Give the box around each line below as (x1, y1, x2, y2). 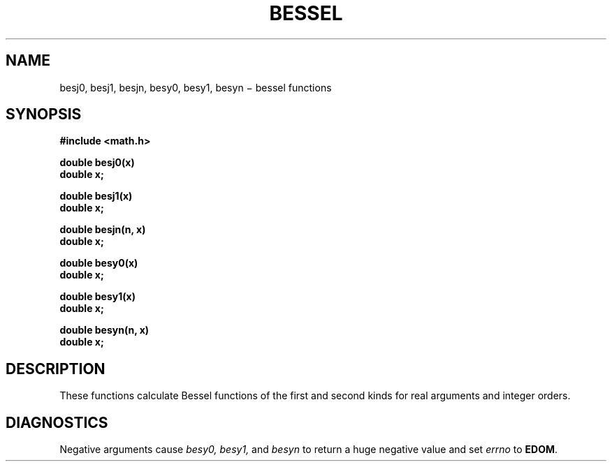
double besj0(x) (59, 156, 135, 169)
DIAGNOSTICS (6, 413, 108, 431)
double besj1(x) (59, 190, 133, 202)
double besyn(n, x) (59, 324, 150, 336)
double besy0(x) (59, 257, 138, 269)
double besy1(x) (59, 290, 136, 303)
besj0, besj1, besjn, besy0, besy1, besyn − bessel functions (59, 81, 332, 94)
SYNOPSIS (6, 105, 82, 124)
